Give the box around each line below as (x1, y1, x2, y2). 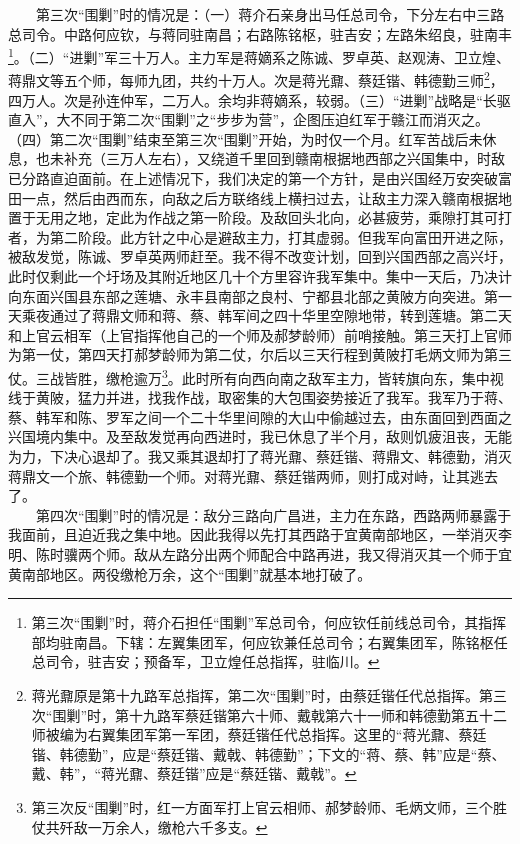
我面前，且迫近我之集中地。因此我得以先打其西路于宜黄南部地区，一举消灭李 (8, 524, 512, 545)
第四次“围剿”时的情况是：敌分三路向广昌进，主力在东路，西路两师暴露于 (35, 504, 512, 525)
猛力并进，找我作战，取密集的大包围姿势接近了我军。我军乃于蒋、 (77, 387, 512, 408)
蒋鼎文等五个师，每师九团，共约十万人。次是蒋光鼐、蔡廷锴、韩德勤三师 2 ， (8, 67, 504, 91)
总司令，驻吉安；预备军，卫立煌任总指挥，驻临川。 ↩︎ (31, 651, 380, 672)
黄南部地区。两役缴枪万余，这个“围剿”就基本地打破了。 (8, 563, 372, 584)
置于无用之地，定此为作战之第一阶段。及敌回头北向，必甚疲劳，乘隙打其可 (8, 207, 498, 228)
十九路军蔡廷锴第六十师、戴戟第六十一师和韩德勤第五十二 (129, 704, 508, 725)
